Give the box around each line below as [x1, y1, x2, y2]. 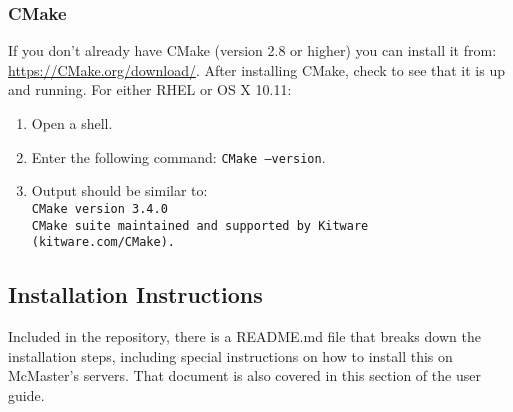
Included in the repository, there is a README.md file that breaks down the [8, 326, 481, 347]
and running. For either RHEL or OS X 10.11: [8, 79, 292, 100]
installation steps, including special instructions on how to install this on [8, 345, 453, 366]
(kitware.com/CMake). [31, 235, 175, 250]
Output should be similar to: [31, 180, 208, 201]
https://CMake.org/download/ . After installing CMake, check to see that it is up [8, 59, 506, 80]
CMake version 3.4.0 [31, 201, 168, 216]
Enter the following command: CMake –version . [31, 146, 326, 167]
